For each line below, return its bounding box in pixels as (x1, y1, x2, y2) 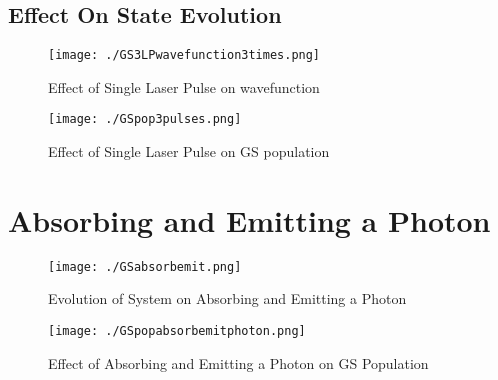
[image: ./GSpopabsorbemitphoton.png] (48, 324, 306, 339)
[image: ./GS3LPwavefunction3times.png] (48, 48, 321, 63)
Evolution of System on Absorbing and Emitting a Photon (48, 288, 407, 309)
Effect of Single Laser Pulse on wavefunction (48, 76, 320, 97)
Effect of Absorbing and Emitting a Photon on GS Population (48, 352, 429, 373)
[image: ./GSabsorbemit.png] (48, 259, 242, 274)
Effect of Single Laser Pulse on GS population (48, 141, 330, 162)
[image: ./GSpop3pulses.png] (48, 112, 242, 127)
